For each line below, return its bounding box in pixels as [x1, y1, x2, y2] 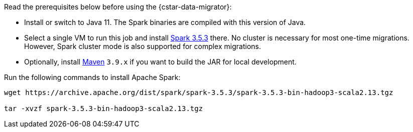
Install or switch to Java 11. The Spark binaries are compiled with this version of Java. [24, 18, 306, 26]
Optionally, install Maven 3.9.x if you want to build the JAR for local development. [24, 57, 297, 66]
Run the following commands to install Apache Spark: [4, 73, 181, 81]
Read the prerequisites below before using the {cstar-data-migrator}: [4, 2, 232, 11]
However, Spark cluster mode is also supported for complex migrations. [24, 42, 261, 50]
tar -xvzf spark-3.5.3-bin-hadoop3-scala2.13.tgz [4, 104, 203, 112]
